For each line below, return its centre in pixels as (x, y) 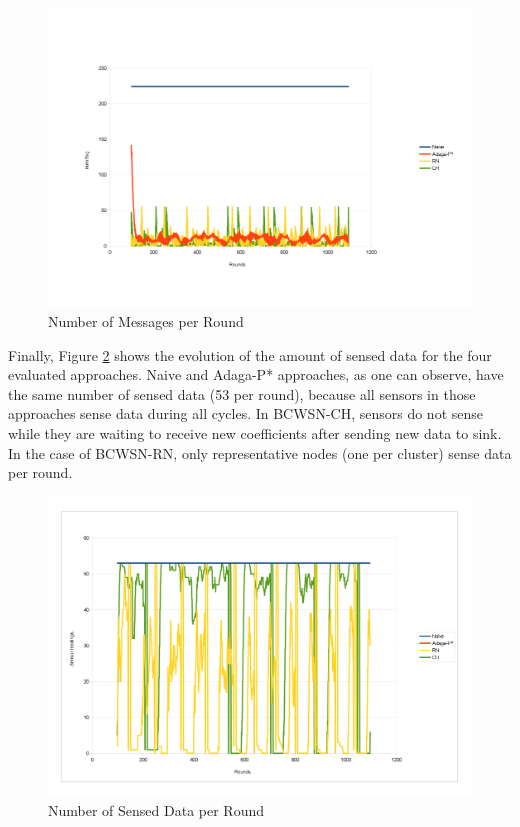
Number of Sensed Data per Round (156, 809)
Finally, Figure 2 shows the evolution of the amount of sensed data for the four (250, 354)
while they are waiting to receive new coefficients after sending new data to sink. (255, 432)
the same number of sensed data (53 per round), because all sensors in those (242, 393)
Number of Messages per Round (146, 320)
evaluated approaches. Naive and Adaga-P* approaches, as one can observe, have (256, 374)
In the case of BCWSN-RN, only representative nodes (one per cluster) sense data (260, 452)
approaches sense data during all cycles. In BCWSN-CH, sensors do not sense (246, 413)
